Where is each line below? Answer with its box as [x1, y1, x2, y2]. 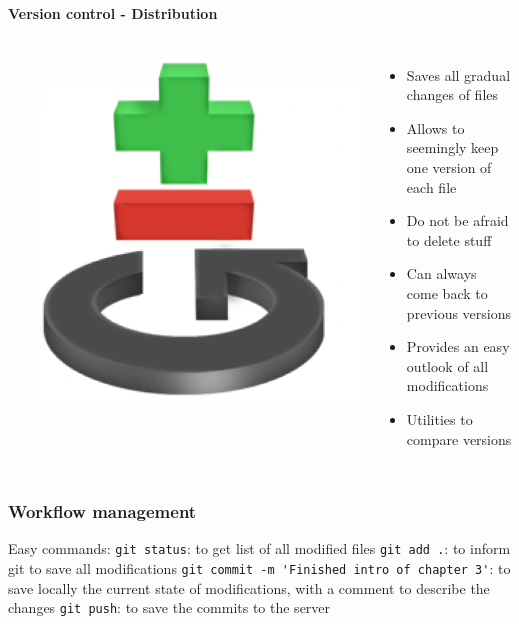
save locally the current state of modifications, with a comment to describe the [8, 577, 490, 598]
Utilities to [406, 408, 473, 429]
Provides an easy [406, 336, 510, 357]
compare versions [406, 428, 512, 449]
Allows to [406, 117, 465, 138]
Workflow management [8, 499, 197, 524]
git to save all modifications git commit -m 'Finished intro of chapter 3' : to [8, 557, 511, 578]
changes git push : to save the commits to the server [8, 597, 331, 618]
